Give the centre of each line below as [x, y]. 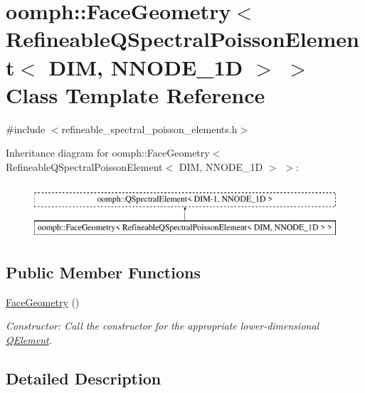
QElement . [29, 340]
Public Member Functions [103, 272]
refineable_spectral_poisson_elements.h [149, 129]
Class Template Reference [136, 94]
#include [26, 129]
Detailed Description [84, 378]
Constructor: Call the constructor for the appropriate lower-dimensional [163, 326]
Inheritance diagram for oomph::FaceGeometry [108, 153]
